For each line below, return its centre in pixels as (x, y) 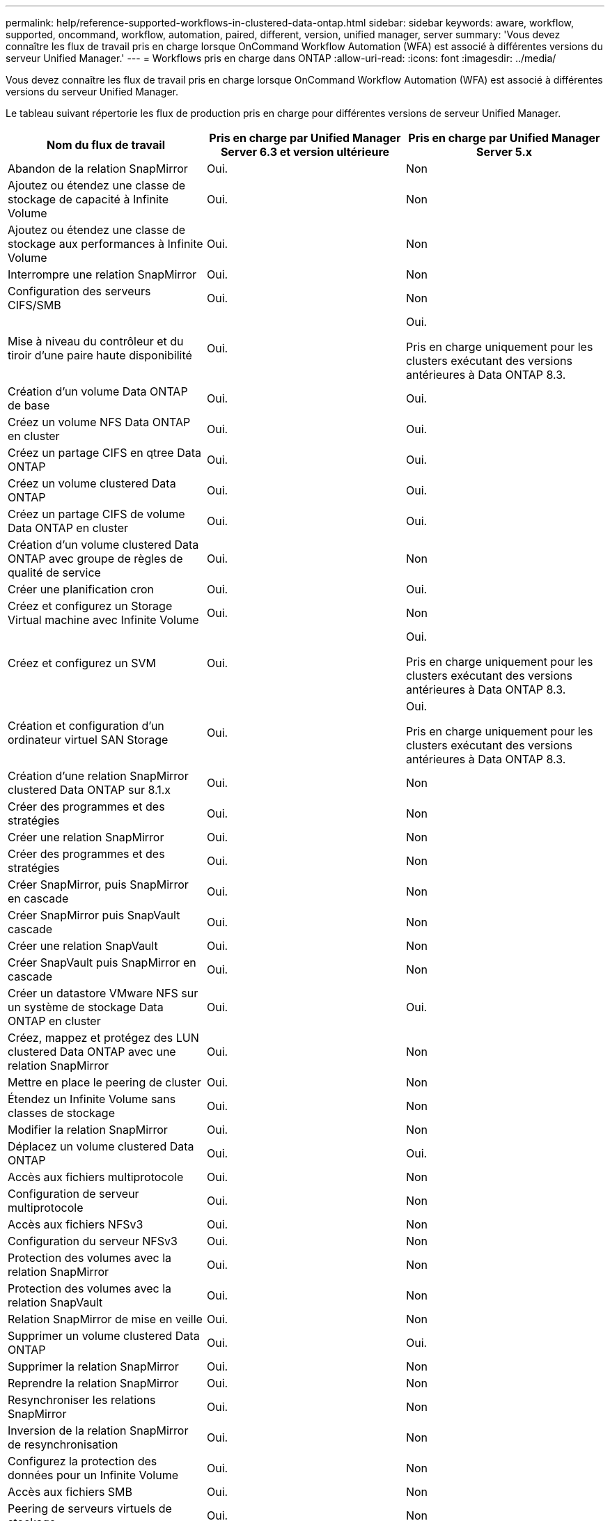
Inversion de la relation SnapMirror (98, 1430)
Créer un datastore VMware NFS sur (103, 993)
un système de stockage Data (86, 1007)
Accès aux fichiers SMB (70, 1492)
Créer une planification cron (81, 589)
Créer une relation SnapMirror (86, 837)
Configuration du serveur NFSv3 (93, 1241)
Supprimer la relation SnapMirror (93, 1366)
